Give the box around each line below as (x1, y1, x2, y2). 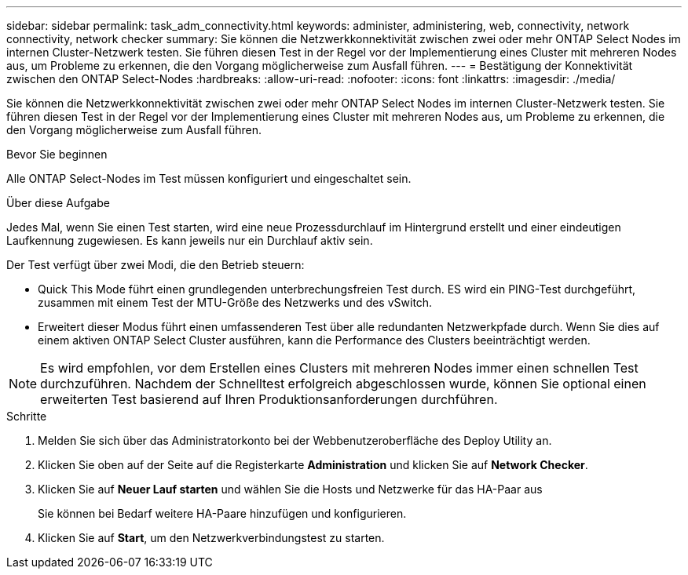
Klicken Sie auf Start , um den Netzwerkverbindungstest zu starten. (38, 531, 385, 544)
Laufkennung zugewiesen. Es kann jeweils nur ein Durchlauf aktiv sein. (6, 234, 373, 247)
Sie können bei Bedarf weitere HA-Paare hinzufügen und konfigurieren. (38, 507, 407, 520)
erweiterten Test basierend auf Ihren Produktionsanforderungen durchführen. (40, 391, 498, 407)
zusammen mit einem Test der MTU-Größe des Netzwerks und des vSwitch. (38, 296, 433, 309)
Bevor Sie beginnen (6, 147, 108, 161)
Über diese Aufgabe (6, 196, 110, 209)
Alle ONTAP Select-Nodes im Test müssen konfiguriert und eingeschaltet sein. (6, 172, 412, 185)
